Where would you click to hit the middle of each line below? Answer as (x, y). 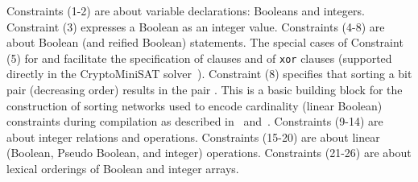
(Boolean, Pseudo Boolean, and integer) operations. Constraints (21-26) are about (209, 153)
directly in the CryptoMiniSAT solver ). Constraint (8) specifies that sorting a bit (209, 74)
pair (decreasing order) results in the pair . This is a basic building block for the (205, 90)
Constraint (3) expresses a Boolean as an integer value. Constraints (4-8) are (196, 26)
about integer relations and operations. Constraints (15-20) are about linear (193, 136)
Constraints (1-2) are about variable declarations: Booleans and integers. (186, 10)
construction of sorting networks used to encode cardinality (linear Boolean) (195, 105)
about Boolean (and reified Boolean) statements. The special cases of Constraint (205, 42)
